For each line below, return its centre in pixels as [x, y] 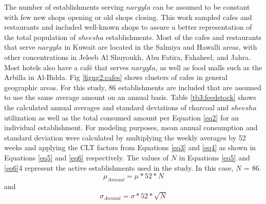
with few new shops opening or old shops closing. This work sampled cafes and [128, 17]
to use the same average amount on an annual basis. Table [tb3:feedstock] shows [130, 97]
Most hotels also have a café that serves [66, 67]
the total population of [40, 37]
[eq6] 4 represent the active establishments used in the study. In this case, [119, 167]
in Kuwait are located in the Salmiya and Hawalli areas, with [161, 47]
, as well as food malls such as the [209, 67]
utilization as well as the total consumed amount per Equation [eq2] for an [122, 117]
